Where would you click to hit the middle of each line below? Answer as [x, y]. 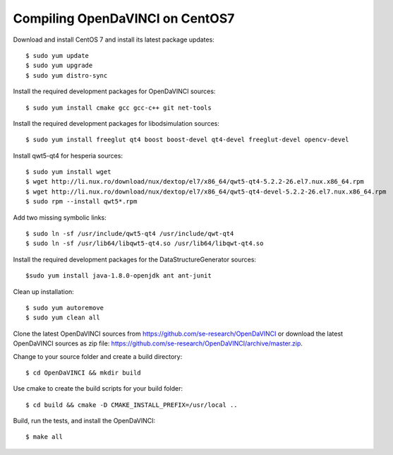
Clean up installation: [43, 291]
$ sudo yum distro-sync [67, 75]
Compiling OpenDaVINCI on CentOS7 [124, 18]
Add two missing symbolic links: [60, 217]
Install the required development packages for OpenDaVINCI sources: [114, 91]
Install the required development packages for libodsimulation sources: [116, 123]
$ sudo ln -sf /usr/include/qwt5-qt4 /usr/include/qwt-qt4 [130, 234]
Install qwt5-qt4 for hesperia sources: [68, 155]
